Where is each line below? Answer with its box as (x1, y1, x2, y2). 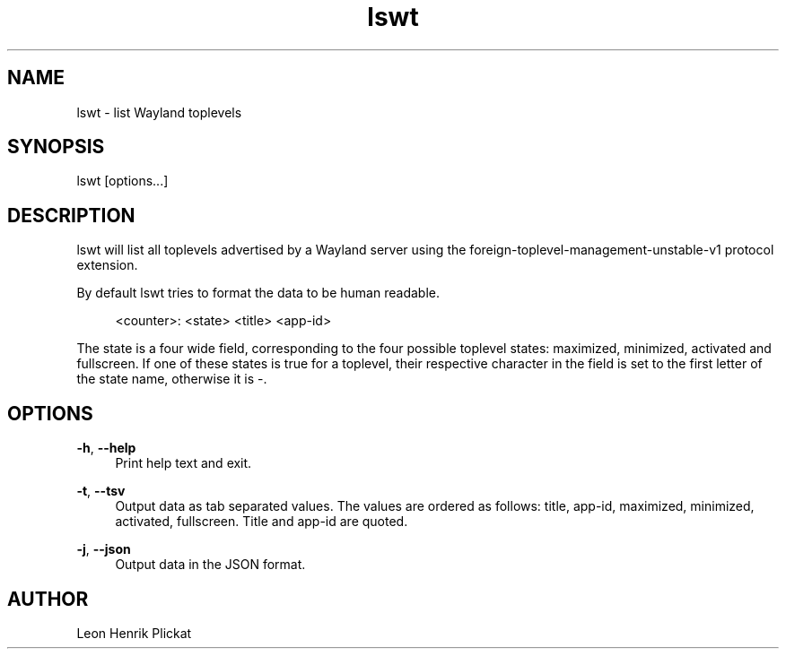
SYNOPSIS (7, 135, 105, 159)
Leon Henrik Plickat (76, 625, 192, 641)
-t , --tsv (76, 483, 126, 499)
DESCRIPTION (7, 203, 135, 227)
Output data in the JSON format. (115, 557, 306, 573)
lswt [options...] (76, 173, 169, 189)
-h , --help (76, 440, 136, 456)
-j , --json (76, 541, 131, 557)
